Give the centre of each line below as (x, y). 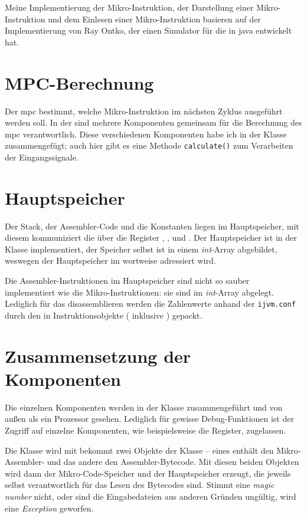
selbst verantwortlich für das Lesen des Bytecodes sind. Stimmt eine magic (140, 485)
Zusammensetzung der (98, 355)
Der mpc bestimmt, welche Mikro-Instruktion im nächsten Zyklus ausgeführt (144, 111)
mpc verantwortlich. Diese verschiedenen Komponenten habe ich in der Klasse (146, 134)
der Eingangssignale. (42, 157)
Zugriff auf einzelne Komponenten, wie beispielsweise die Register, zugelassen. (146, 430)
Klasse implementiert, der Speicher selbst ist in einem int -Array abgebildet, (141, 249)
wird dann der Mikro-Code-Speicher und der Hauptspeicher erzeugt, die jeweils (148, 473)
